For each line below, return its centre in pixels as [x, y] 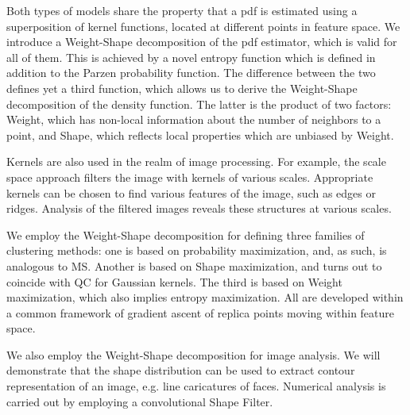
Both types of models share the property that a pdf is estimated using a [182, 10]
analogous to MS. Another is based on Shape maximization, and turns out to [194, 265]
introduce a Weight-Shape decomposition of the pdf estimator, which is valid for [202, 42]
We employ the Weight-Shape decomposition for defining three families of [186, 234]
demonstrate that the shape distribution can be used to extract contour [181, 370]
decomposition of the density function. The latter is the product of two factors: [199, 104]
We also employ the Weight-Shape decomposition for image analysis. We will [193, 354]
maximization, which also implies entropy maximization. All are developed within [205, 297]
